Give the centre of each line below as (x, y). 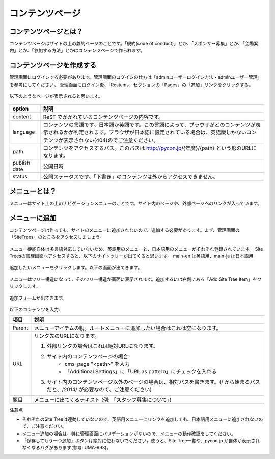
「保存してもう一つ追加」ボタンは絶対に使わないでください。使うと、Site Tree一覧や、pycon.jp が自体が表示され (141, 441)
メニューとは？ (33, 191)
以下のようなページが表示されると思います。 (56, 96)
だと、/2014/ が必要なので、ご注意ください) (99, 390)
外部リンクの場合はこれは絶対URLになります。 (102, 346)
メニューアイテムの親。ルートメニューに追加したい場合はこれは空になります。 (128, 328)
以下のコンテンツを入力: (35, 309)
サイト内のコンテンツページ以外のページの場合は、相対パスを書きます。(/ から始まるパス (154, 382)
